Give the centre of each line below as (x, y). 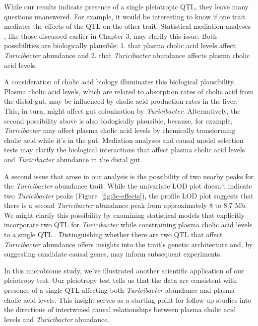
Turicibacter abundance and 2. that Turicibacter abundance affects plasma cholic (127, 55)
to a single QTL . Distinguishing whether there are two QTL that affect (113, 234)
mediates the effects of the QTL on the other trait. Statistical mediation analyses (128, 26)
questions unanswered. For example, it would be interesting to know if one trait (125, 16)
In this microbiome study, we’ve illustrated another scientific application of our (124, 270)
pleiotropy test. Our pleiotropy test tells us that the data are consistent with (121, 280)
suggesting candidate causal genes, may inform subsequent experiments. (113, 254)
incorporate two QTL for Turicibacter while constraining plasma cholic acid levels (128, 225)
